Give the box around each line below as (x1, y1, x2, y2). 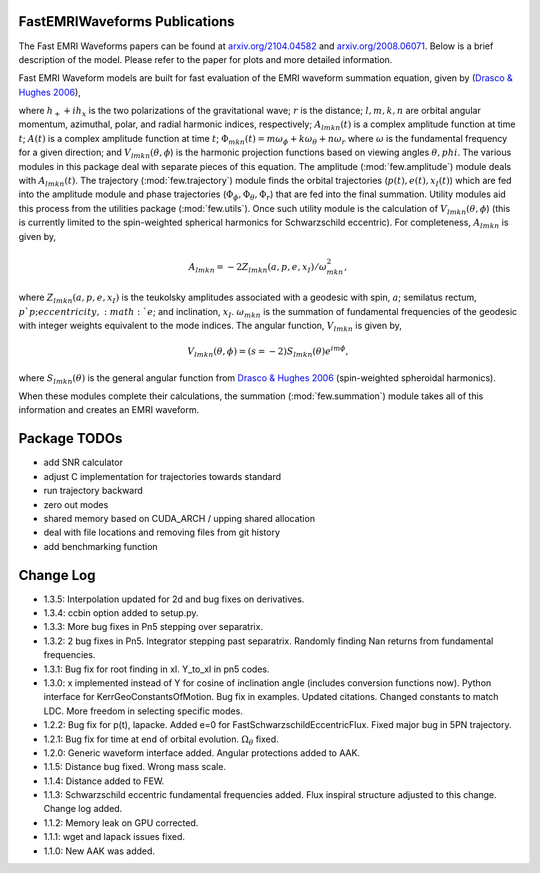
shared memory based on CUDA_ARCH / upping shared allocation (43, 512, 315, 524)
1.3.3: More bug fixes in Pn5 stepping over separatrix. (43, 621, 264, 633)
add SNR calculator (43, 456, 124, 469)
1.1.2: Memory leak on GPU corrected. (43, 816, 199, 829)
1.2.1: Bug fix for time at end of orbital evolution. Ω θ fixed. (43, 733, 279, 747)
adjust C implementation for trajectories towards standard (43, 470, 282, 482)
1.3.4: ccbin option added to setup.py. (43, 607, 199, 619)
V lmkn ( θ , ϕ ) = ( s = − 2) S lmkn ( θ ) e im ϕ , (186, 344, 349, 359)
